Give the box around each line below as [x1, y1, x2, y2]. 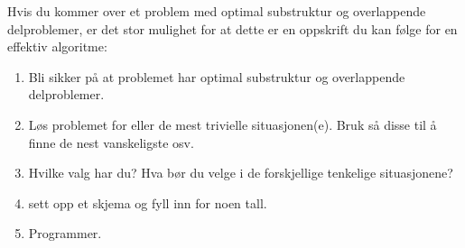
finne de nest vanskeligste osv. [28, 133, 194, 152]
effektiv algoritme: [7, 37, 107, 56]
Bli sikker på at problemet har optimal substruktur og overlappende [28, 67, 405, 86]
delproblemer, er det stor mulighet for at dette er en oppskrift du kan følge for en [7, 19, 458, 38]
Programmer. [28, 224, 102, 243]
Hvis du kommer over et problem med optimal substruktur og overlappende [7, 2, 426, 20]
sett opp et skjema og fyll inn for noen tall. [28, 193, 267, 212]
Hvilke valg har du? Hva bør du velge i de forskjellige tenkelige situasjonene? [28, 163, 453, 182]
